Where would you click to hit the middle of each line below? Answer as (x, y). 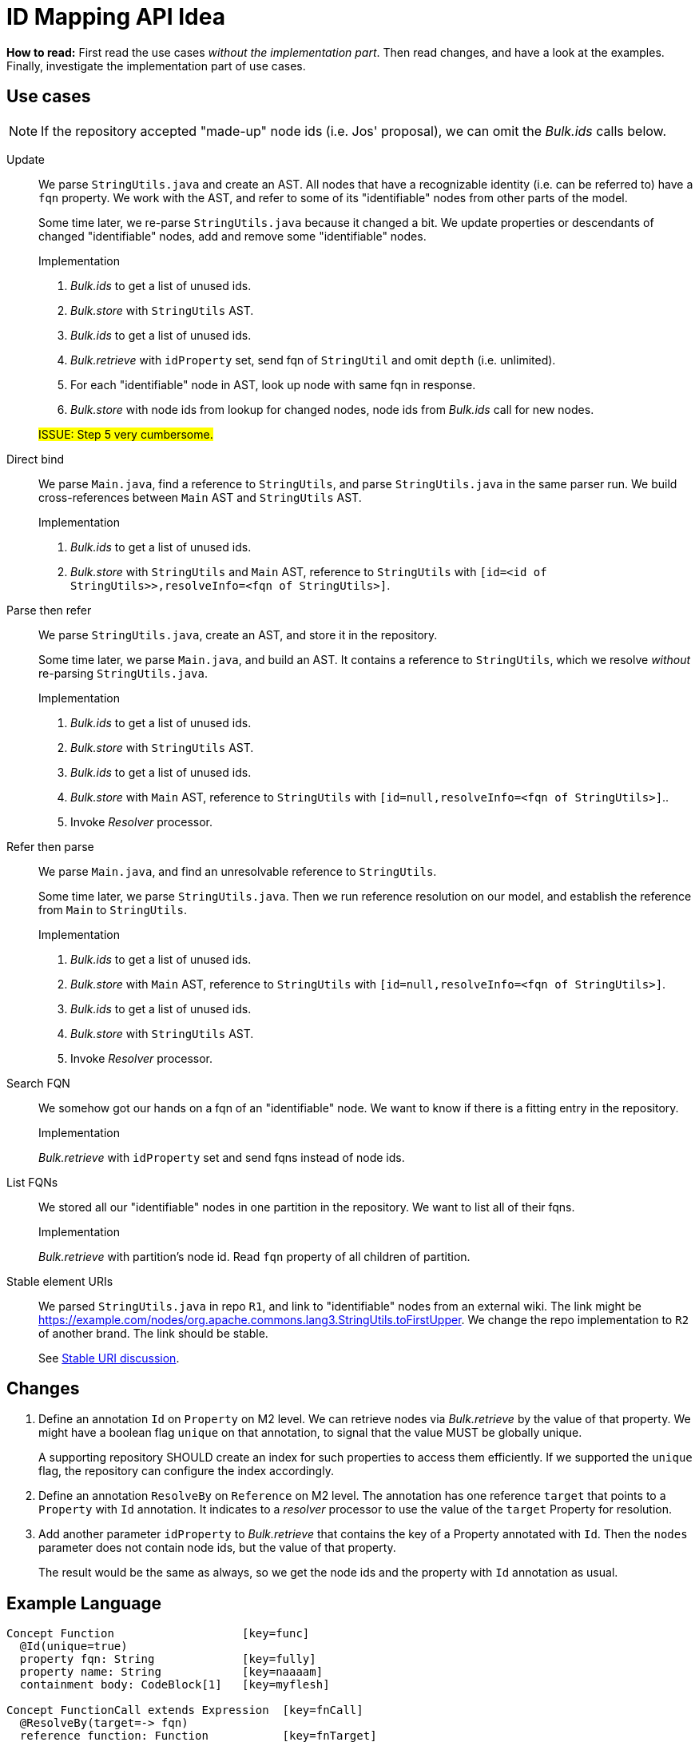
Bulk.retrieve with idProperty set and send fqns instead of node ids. (222, 1157)
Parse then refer (49, 610)
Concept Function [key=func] (158, 1634)
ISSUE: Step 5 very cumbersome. (126, 434)
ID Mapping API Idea (116, 17)
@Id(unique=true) (73, 1647)
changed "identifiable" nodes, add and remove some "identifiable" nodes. (232, 236)
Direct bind (36, 459)
